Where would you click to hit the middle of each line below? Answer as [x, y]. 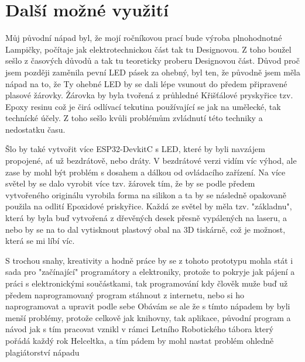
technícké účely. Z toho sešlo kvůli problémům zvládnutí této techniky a [134, 118]
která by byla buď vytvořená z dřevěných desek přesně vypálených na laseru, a [146, 218]
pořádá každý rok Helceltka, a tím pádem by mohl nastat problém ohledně [140, 340]
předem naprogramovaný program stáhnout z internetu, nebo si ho [125, 294]
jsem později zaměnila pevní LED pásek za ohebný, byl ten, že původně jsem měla [153, 72]
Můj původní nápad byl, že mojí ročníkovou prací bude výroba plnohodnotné [144, 38]
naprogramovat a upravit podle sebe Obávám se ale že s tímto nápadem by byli [148, 306]
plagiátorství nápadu [42, 352]
